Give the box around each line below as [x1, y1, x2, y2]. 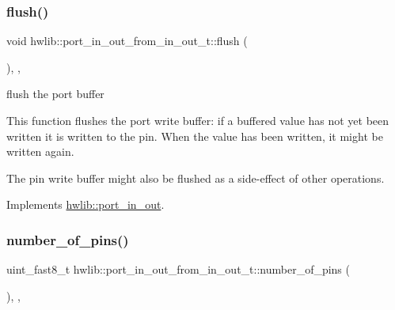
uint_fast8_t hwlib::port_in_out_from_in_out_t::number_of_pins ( [6, 261, 350, 278]
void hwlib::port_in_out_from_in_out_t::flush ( [6, 32, 248, 49]
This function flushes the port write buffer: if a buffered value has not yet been [6, 112, 389, 128]
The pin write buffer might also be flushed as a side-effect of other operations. [6, 169, 385, 186]
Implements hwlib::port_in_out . [6, 196, 165, 213]
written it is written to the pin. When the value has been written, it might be [6, 127, 383, 144]
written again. [6, 143, 74, 160]
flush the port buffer [6, 85, 104, 102]
